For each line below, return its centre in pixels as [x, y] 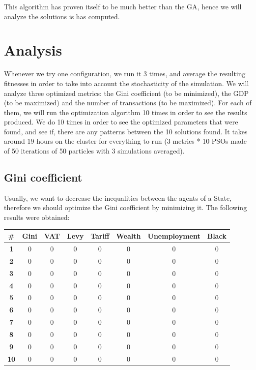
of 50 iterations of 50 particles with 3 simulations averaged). [94, 151]
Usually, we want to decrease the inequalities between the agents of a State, [118, 198]
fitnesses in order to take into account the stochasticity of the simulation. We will [127, 83]
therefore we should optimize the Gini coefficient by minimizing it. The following [126, 207]
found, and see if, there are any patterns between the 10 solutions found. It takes [126, 131]
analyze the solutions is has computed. [62, 16]
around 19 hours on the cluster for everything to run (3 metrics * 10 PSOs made [125, 141]
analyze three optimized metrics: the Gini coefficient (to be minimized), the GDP [127, 93]
